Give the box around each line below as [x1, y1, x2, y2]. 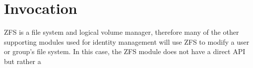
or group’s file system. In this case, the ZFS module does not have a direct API [4, 46, 246, 57]
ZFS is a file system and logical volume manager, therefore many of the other [4, 27, 239, 37]
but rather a [4, 56, 41, 66]
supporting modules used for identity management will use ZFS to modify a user [4, 36, 250, 47]
